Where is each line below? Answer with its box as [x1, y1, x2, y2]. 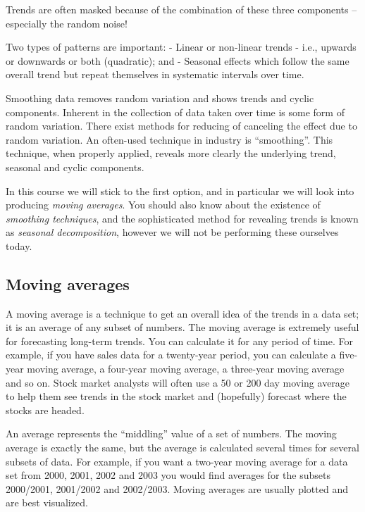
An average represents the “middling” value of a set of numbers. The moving [6, 426, 337, 441]
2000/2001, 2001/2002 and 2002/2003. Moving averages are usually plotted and [6, 481, 348, 496]
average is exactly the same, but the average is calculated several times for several [6, 440, 359, 455]
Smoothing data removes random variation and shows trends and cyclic [6, 90, 314, 105]
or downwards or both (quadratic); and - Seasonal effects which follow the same [6, 53, 349, 68]
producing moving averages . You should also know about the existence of [6, 197, 321, 212]
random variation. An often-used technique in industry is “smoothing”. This [6, 132, 333, 146]
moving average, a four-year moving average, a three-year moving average [27, 361, 345, 376]
